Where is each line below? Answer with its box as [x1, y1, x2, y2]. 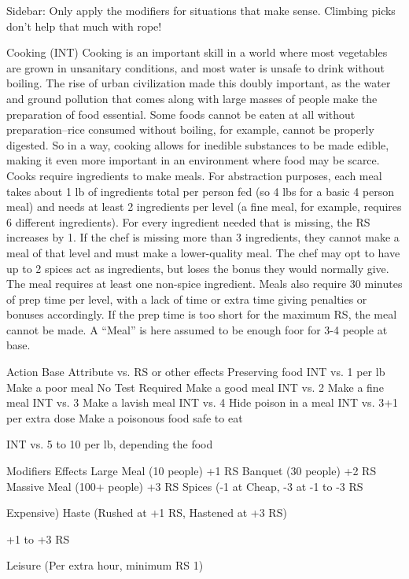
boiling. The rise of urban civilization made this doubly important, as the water [6, 75, 391, 91]
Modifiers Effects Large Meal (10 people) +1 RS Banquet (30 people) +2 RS [6, 463, 377, 479]
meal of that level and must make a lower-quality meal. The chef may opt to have [6, 244, 400, 260]
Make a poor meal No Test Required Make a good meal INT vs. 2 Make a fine [6, 378, 384, 395]
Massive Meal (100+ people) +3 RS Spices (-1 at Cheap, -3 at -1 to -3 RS [6, 478, 363, 494]
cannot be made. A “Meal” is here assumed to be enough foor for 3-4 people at [6, 321, 388, 337]
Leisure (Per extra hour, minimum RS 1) [6, 557, 204, 573]
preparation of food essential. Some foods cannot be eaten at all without [6, 105, 356, 122]
